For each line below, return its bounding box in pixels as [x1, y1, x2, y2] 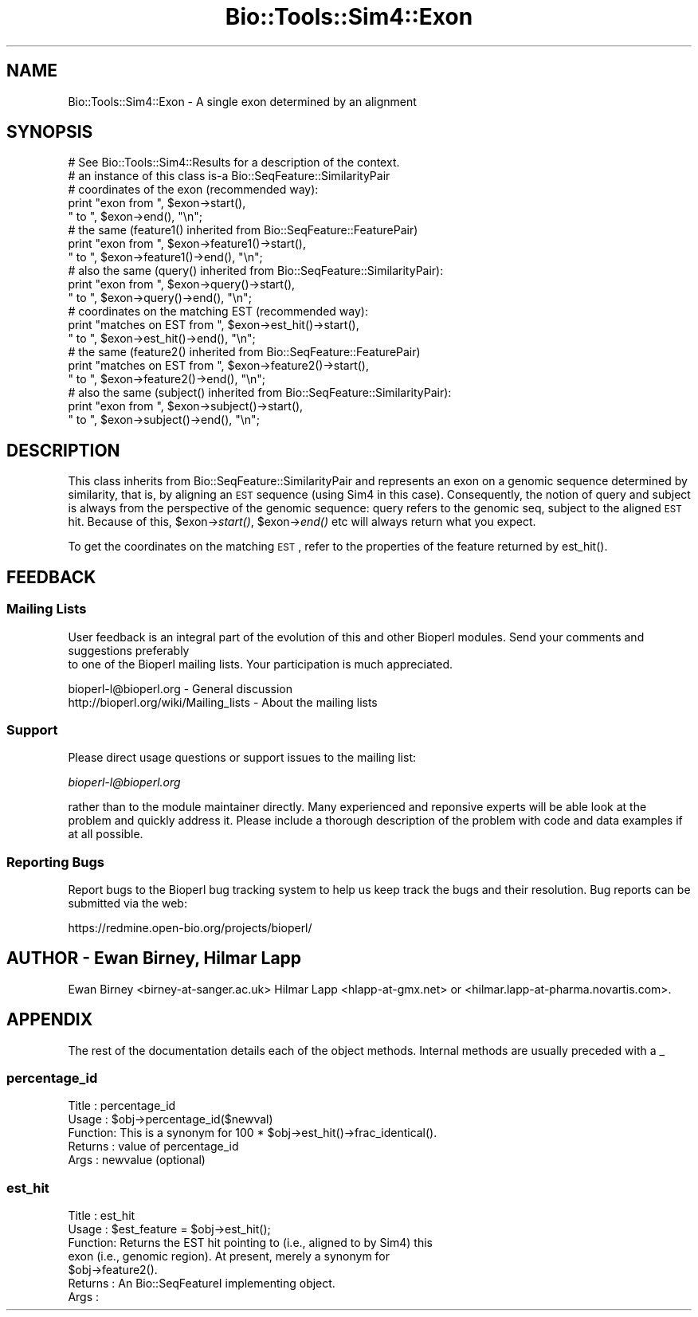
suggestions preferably [68, 643, 190, 657]
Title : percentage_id [68, 1099, 176, 1113]
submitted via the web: [68, 896, 187, 910]
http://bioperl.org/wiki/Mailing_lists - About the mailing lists [68, 695, 378, 709]
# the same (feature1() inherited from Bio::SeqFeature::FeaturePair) [68, 223, 418, 237]
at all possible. [68, 827, 143, 841]
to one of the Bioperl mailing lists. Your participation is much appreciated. [68, 657, 453, 671]
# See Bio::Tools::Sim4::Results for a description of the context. [68, 155, 400, 170]
